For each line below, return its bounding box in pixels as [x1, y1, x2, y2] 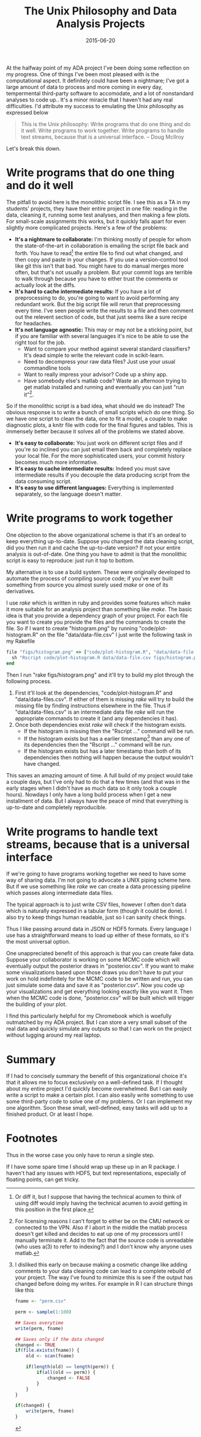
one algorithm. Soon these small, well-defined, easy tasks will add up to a [6, 1104, 188, 1112]
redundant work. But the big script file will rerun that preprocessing [14, 300, 181, 307]
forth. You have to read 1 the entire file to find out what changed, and [14, 248, 183, 256]
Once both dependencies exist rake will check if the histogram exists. [14, 721, 187, 728]
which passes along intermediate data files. [6, 890, 114, 897]
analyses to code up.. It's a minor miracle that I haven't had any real [6, 96, 173, 103]
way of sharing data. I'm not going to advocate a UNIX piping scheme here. [6, 876, 192, 884]
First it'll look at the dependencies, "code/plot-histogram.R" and [14, 689, 172, 696]
